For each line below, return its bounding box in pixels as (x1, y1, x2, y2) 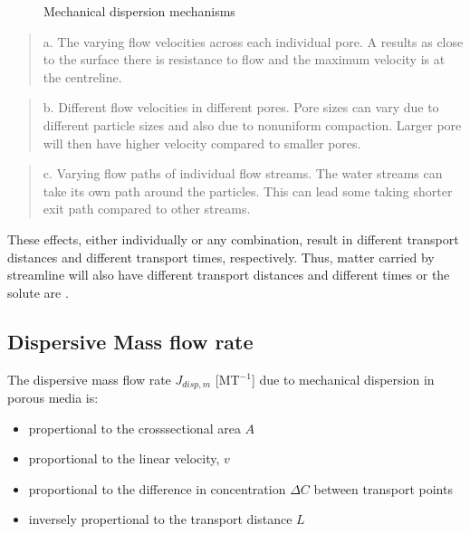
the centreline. (43, 67, 122, 86)
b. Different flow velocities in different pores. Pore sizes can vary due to (43, 98, 439, 117)
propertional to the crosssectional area (28, 418, 241, 437)
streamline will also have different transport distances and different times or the (7, 265, 450, 284)
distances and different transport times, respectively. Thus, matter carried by (7, 247, 435, 266)
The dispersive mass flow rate (7, 369, 171, 388)
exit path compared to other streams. (43, 199, 251, 218)
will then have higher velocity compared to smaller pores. (43, 133, 361, 152)
